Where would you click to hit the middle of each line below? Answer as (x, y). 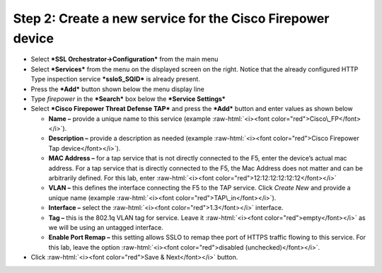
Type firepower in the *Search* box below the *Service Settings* (128, 98)
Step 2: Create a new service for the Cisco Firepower (171, 18)
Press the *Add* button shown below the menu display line (117, 89)
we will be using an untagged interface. (106, 227)
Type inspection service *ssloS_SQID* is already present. (116, 79)
